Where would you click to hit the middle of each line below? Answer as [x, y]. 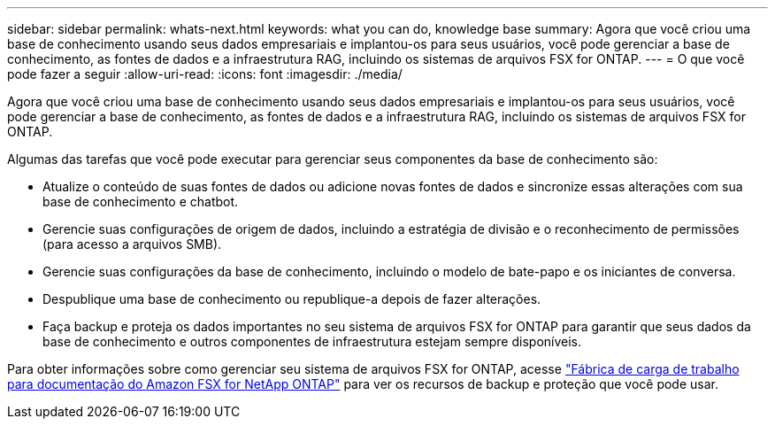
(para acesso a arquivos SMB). [132, 244]
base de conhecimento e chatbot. [141, 201]
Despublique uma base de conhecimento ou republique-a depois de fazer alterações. [292, 299]
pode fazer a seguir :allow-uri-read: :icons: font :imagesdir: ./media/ [205, 74]
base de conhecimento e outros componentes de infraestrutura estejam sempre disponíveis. [312, 341]
